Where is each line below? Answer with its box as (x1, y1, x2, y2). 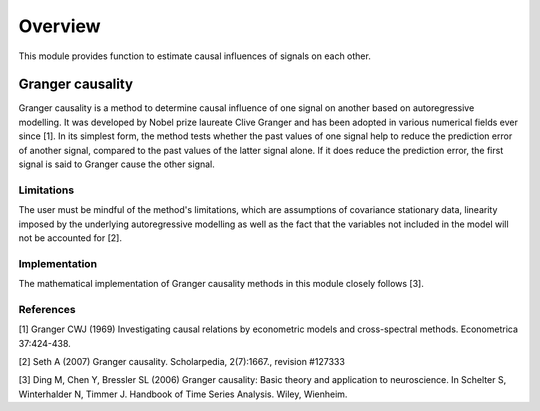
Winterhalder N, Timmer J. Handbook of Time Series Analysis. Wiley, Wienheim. (18, 388, 348, 400)
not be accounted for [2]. (18, 231, 122, 244)
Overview (18, 15, 101, 37)
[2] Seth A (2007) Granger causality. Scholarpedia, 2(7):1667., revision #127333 (18, 356, 345, 367)
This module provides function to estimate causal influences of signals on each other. (18, 50, 372, 62)
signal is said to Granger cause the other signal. (18, 158, 215, 170)
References (18, 302, 76, 316)
